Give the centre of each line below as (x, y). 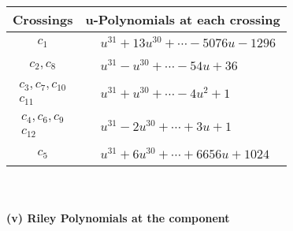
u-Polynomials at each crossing (183, 19)
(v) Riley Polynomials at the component (118, 217)
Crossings (43, 19)
